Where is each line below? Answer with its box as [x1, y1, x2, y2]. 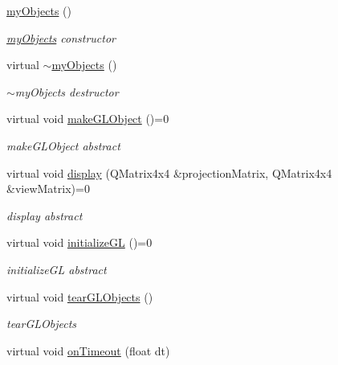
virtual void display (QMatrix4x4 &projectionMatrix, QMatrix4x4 [6, 164, 332, 181]
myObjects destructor [14, 83, 119, 100]
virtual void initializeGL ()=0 [6, 234, 153, 251]
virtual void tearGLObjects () [6, 288, 153, 305]
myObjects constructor [6, 29, 116, 46]
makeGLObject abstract [6, 137, 120, 154]
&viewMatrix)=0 [6, 180, 90, 197]
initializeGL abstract [6, 260, 107, 277]
